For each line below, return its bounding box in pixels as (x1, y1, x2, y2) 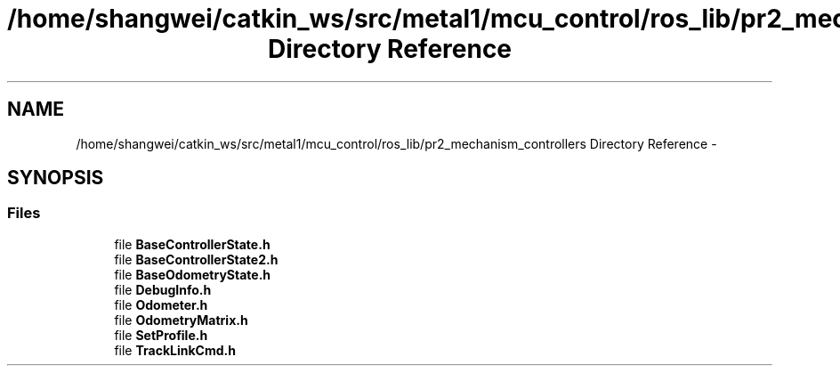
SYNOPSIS (7, 166, 104, 190)
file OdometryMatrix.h (114, 312, 248, 328)
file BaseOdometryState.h (114, 266, 271, 282)
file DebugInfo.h (114, 281, 212, 297)
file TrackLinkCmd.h (114, 342, 236, 358)
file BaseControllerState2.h (114, 251, 279, 267)
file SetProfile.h (114, 327, 208, 343)
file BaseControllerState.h (114, 236, 271, 252)
